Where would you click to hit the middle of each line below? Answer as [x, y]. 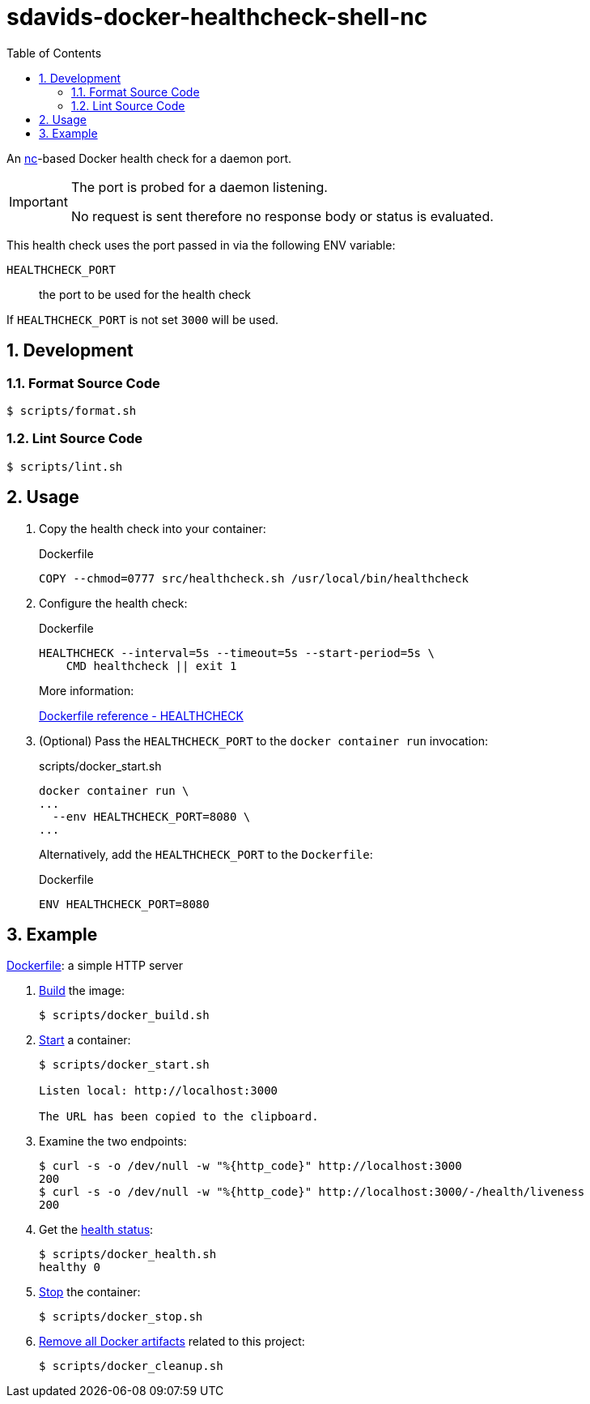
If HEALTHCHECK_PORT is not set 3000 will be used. [143, 319]
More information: [87, 690]
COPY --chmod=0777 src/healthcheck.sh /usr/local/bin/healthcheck [254, 578]
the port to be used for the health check [145, 294]
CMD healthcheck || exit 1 [151, 666]
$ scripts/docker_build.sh [124, 1016]
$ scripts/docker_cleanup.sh [131, 1366]
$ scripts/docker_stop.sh [121, 1317]
